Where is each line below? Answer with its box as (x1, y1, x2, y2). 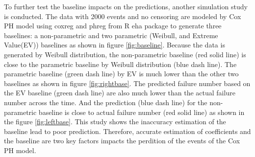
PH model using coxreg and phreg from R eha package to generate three (4, 21, 222, 31)
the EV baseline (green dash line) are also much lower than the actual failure (4, 88, 235, 98)
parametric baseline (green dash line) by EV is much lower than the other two (4, 68, 239, 79)
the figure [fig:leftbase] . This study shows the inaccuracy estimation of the (4, 116, 226, 127)
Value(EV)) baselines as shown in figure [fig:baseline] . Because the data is (4, 40, 225, 50)
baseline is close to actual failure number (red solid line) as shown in (38, 107, 245, 117)
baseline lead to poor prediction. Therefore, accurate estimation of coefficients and (4, 126, 251, 136)
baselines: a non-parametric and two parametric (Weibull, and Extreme (4, 30, 218, 40)
